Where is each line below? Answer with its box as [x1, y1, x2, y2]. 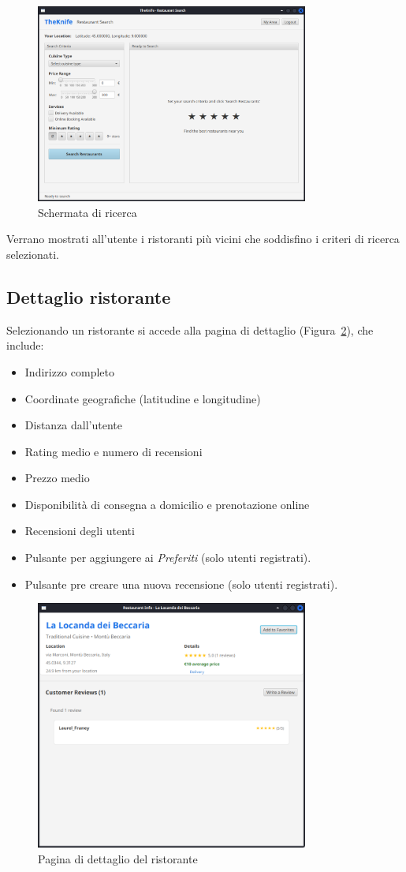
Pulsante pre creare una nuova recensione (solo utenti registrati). [24, 575, 338, 592]
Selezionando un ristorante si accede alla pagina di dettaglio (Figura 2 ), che [6, 321, 374, 338]
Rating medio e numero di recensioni [24, 443, 203, 459]
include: [6, 337, 44, 354]
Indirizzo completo [24, 363, 115, 380]
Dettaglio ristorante [6, 284, 171, 309]
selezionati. [6, 245, 59, 262]
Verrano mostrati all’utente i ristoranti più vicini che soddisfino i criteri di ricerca [6, 230, 400, 247]
